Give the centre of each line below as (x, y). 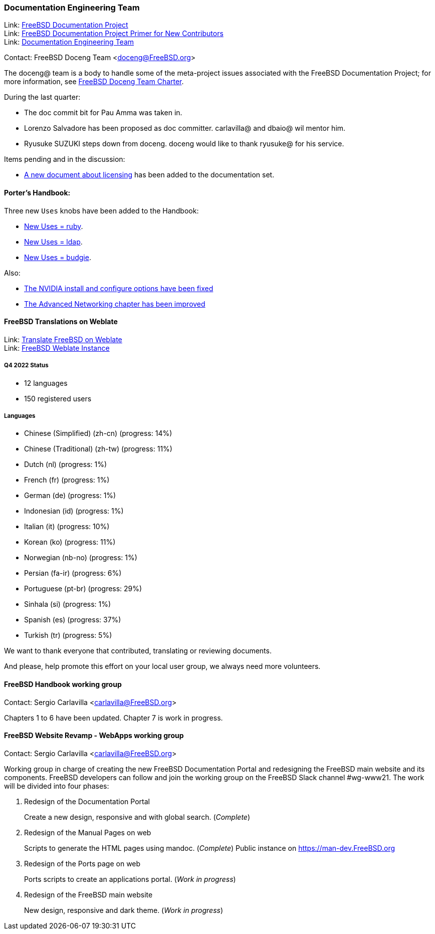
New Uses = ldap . (53, 242)
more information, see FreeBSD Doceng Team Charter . (94, 82)
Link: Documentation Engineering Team (69, 42)
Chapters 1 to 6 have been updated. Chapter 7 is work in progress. (114, 718)
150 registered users (58, 398)
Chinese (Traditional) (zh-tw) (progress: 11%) (98, 449)
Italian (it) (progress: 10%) (67, 527)
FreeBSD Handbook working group (63, 684)
